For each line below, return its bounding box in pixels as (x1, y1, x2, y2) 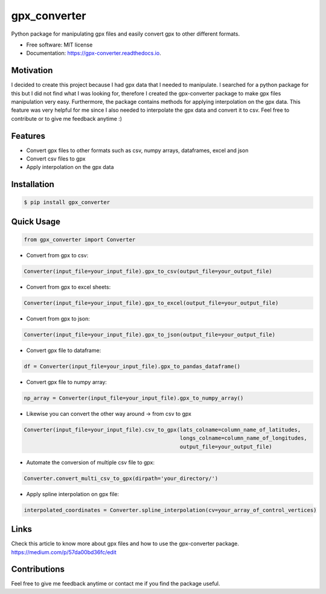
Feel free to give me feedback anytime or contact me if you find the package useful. (11, 580, 220, 587)
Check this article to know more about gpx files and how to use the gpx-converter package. (11, 540, 240, 548)
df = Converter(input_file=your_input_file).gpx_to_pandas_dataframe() (24, 363, 241, 369)
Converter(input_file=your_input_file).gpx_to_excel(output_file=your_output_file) (24, 299, 279, 307)
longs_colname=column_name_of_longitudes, (179, 435, 307, 442)
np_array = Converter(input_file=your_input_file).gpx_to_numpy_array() (24, 394, 244, 401)
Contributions (11, 564, 65, 575)
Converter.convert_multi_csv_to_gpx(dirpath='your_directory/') (24, 474, 219, 482)
